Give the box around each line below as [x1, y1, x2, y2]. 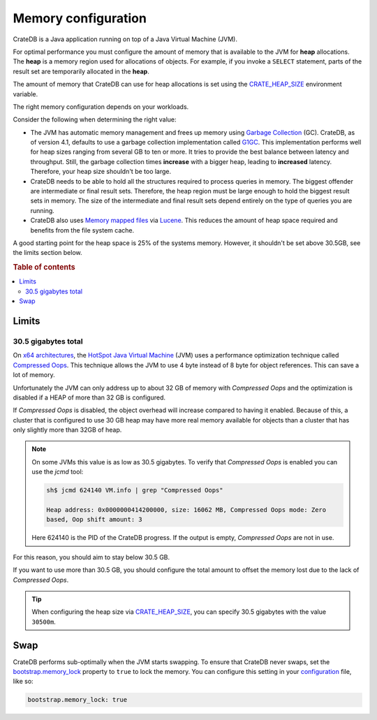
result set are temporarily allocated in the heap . [13, 67, 149, 75]
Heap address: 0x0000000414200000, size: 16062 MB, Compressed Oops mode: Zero [46, 506, 327, 514]
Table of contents [13, 263, 76, 272]
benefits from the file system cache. [30, 226, 135, 234]
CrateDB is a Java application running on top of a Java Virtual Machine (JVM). [13, 35, 237, 43]
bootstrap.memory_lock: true [27, 696, 128, 704]
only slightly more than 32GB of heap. [13, 426, 122, 434]
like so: [13, 677, 34, 686]
